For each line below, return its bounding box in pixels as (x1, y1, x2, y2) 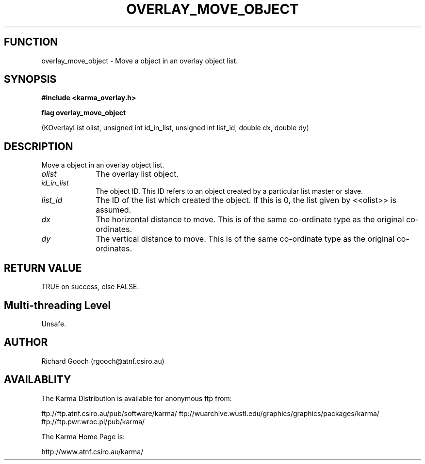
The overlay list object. (96, 169, 179, 179)
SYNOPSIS (4, 73, 57, 86)
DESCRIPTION (4, 140, 73, 153)
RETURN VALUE (4, 262, 82, 274)
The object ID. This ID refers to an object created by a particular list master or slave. (96, 187, 363, 196)
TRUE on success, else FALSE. (41, 282, 139, 291)
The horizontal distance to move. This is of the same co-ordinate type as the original (96, 215, 404, 225)
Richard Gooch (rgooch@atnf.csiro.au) (41, 356, 164, 365)
